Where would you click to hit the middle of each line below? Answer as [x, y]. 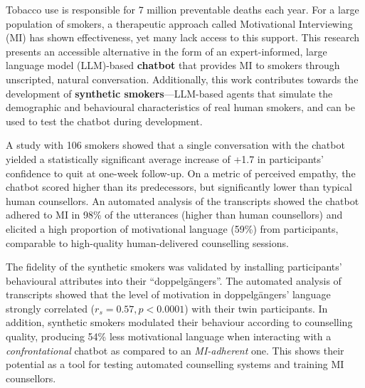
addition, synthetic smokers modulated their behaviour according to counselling [179, 322]
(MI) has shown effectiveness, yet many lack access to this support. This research [183, 37]
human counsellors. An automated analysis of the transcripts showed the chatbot [182, 200]
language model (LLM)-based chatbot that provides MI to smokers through [173, 65]
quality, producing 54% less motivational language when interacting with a [169, 336]
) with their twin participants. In [256, 308]
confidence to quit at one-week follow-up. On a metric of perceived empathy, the [181, 173]
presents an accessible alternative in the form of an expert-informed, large [166, 51]
